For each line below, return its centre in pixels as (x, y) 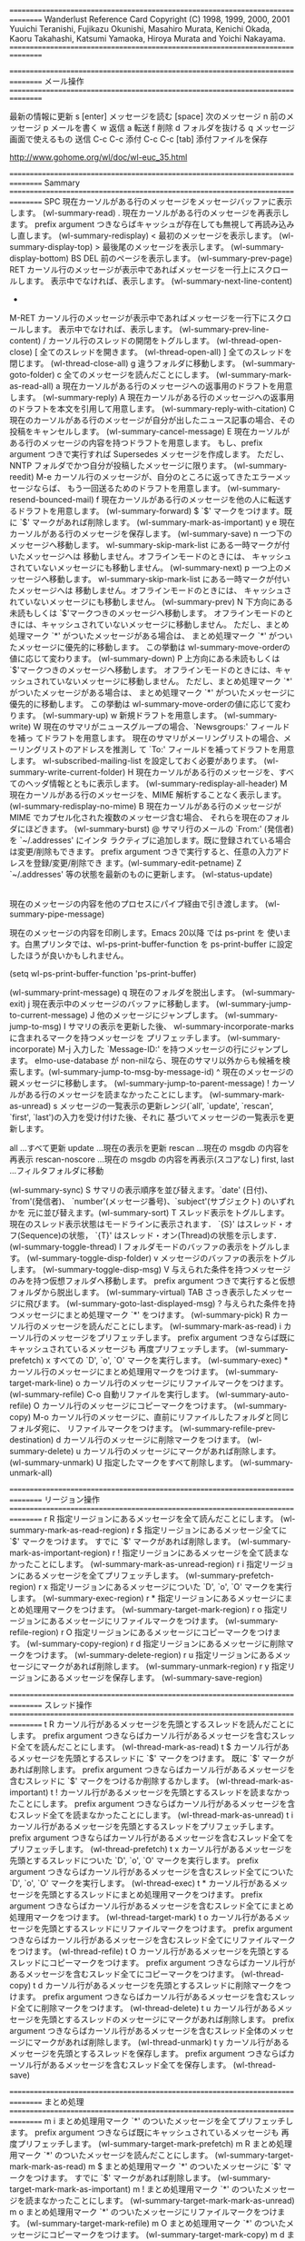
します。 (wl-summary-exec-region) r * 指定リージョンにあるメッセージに (147, 1598)
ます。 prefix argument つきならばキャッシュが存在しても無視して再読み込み (152, 224)
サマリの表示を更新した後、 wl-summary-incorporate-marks (181, 1026)
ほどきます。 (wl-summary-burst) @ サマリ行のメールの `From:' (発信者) (159, 829)
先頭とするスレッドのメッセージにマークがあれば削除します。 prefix (167, 2019)
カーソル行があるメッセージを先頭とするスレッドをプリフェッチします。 (144, 1826)
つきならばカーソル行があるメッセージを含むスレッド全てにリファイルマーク (152, 1940)
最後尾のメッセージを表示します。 (165, 247)
